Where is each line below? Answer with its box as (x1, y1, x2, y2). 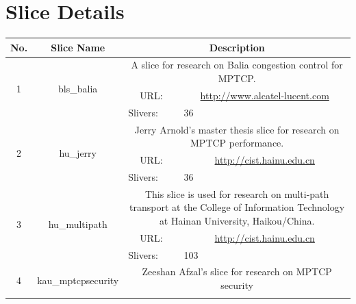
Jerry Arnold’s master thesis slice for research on (134, 122, 340, 136)
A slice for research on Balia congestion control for (131, 58, 343, 72)
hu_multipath (48, 217, 107, 231)
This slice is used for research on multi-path (144, 186, 329, 201)
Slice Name (51, 40, 105, 54)
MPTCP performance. (190, 136, 284, 150)
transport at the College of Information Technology (129, 200, 345, 214)
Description (209, 40, 265, 54)
